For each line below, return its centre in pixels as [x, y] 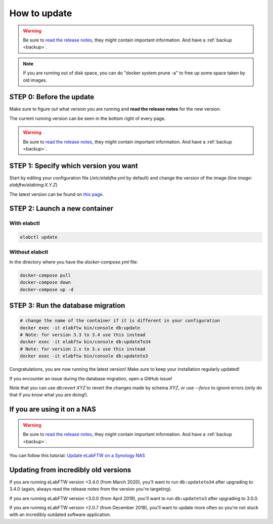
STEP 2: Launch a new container [61, 209]
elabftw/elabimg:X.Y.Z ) [33, 185]
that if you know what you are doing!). [49, 395]
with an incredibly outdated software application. [60, 515]
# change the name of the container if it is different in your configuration [120, 321]
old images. [35, 80]
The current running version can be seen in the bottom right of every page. [87, 118]
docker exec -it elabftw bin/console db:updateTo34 [85, 342]
